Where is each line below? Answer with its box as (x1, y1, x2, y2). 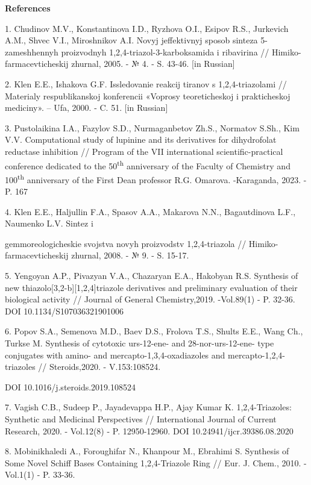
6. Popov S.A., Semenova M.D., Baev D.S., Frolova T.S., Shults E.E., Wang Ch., (5, 325, 303, 337)
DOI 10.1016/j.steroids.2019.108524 (5, 380, 136, 393)
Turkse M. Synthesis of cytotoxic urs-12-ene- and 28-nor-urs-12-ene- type (5, 336, 274, 349)
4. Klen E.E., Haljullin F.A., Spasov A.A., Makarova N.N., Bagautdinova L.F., (5, 205, 296, 217)
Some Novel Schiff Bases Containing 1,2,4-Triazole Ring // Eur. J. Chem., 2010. (5, 456, 301, 469)
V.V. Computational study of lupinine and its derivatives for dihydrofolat (5, 133, 277, 146)
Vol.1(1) (5, 468, 35, 481)
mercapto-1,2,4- (228, 348, 285, 361)
